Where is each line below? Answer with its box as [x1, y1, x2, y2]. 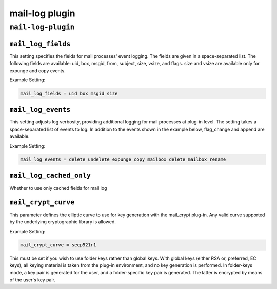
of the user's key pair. [9, 277, 56, 283]
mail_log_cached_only [9, 171, 91, 179]
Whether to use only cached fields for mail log [9, 185, 107, 191]
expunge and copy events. [9, 67, 66, 74]
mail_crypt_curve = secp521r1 [20, 242, 96, 248]
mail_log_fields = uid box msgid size [20, 90, 118, 96]
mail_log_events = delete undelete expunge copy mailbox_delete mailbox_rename [20, 156, 226, 162]
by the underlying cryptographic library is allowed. [9, 219, 116, 225]
